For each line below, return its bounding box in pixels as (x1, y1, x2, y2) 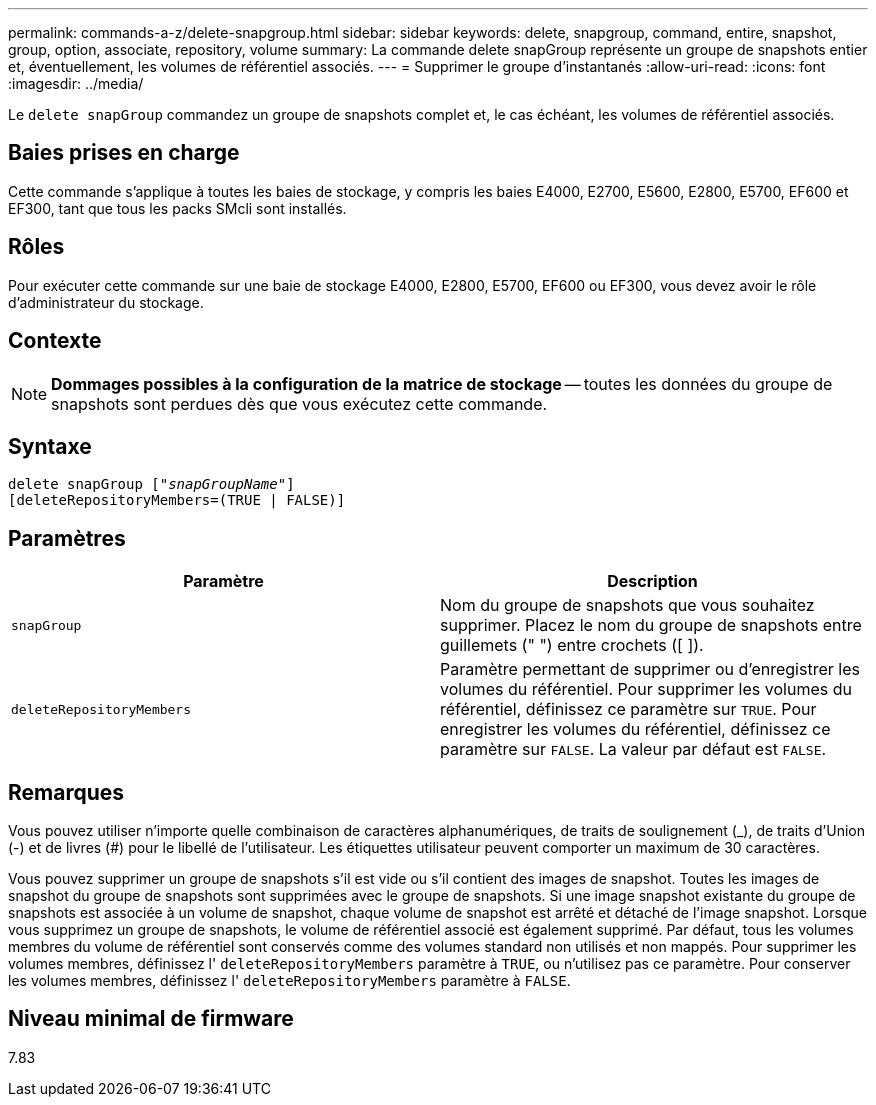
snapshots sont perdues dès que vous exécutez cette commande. (51, 393, 548, 414)
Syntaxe (8, 433, 92, 459)
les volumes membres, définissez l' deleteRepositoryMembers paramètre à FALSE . (8, 972, 571, 990)
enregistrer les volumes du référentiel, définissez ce (440, 719, 831, 740)
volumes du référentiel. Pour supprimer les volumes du (440, 679, 852, 700)
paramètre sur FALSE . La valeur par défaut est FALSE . (440, 739, 827, 760)
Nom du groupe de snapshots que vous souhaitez (440, 595, 815, 616)
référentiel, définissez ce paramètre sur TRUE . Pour (440, 699, 817, 720)
